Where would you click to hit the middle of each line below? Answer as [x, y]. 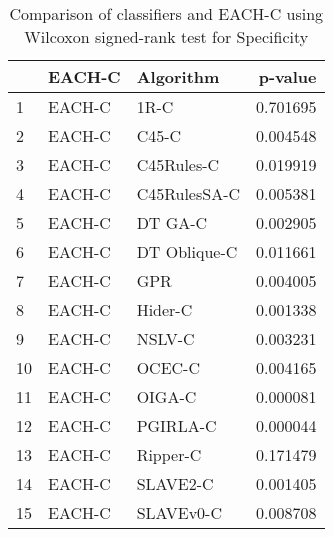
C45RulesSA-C [188, 193]
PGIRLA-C [176, 425]
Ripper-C [169, 454]
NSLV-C [165, 338]
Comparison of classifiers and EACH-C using [166, 13]
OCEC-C [168, 367]
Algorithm [178, 76]
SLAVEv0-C [179, 512]
